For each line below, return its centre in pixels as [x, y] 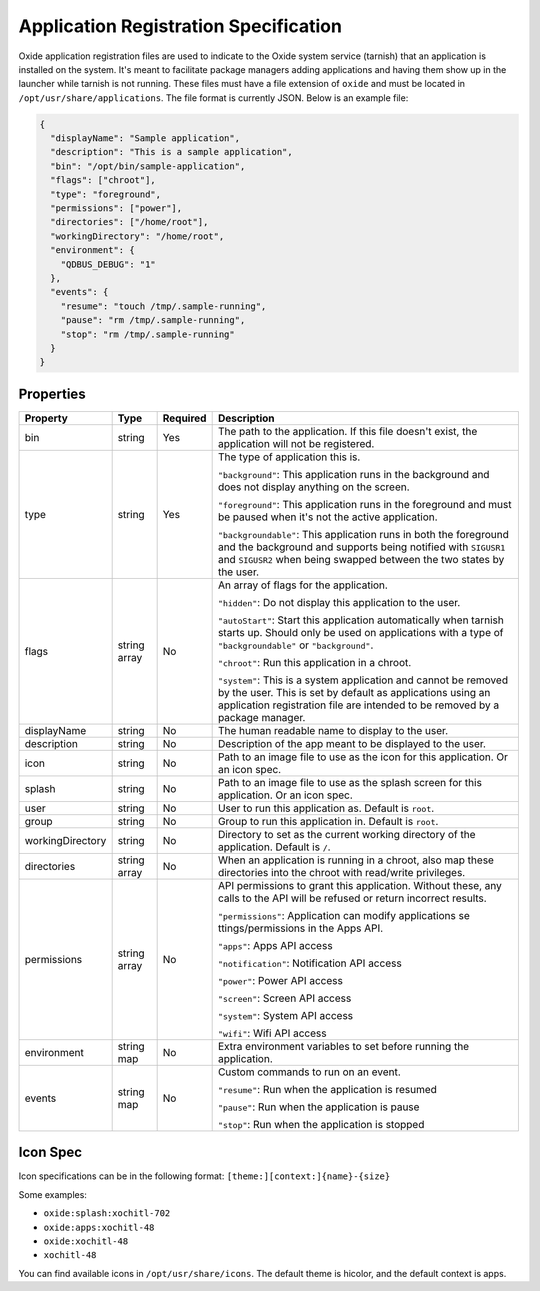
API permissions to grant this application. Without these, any [359, 885]
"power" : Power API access [280, 980]
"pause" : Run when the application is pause [318, 1107]
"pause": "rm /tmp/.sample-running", [153, 320]
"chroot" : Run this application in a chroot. [314, 662]
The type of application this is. [289, 457]
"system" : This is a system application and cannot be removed [363, 680]
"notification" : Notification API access [309, 963]
